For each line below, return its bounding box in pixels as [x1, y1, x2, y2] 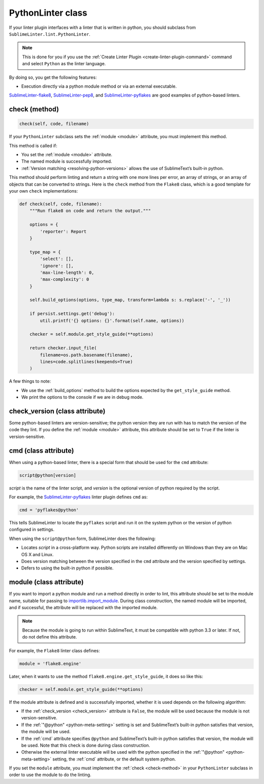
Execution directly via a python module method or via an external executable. [21, 83, 177, 89]
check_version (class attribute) [9, 407, 106, 415]
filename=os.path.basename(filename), [40, 352, 133, 358]
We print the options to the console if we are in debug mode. [21, 394, 144, 400]
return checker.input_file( [29, 345, 97, 351]
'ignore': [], [40, 263, 74, 269]
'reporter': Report [40, 228, 87, 234]
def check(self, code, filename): [19, 201, 102, 207]
